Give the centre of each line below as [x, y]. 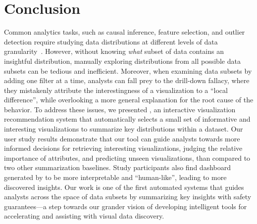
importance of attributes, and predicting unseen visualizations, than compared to [127, 157]
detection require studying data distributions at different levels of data [111, 41]
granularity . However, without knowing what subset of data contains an [114, 51]
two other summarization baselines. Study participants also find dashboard [117, 167]
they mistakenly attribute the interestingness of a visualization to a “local [116, 90]
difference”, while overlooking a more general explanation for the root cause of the [129, 100]
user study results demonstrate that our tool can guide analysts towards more [122, 138]
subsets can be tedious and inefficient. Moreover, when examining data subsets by [128, 70]
